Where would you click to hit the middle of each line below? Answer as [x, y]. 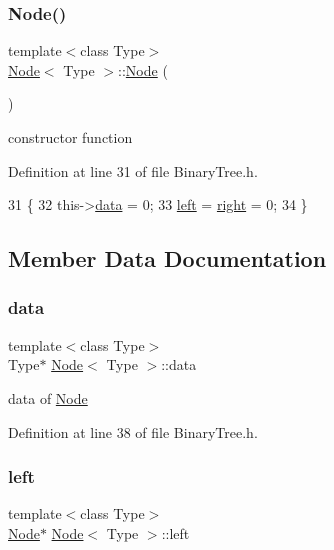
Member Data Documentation [167, 258]
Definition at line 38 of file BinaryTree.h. [133, 431]
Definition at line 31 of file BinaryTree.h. [133, 170]
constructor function [70, 137]
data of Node [48, 397]
